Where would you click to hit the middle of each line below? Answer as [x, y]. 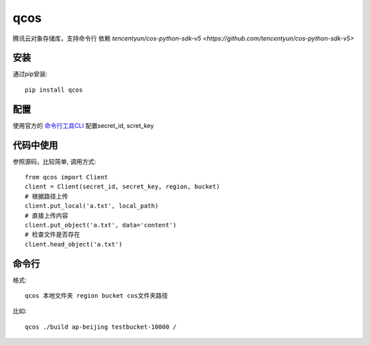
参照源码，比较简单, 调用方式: [54, 162]
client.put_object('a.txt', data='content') [101, 225]
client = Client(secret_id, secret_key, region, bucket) [123, 187]
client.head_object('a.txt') [74, 244]
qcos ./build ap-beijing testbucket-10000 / [101, 327]
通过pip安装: [30, 74]
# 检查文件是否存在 [52, 235]
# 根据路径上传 [47, 196]
